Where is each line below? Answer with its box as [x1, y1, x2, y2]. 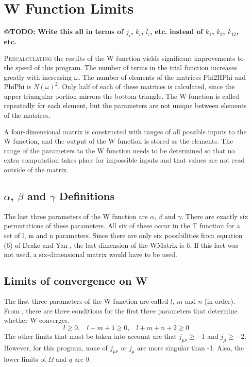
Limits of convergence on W [4, 273, 148, 288]
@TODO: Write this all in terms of [4, 26, 124, 37]
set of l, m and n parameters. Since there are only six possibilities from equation [4, 230, 243, 240]
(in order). [204, 296, 235, 306]
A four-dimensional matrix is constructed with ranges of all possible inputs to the [4, 126, 247, 136]
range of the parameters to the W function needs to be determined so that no [4, 145, 235, 155]
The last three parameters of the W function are [4, 211, 148, 221]
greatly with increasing [4, 72, 72, 82]
